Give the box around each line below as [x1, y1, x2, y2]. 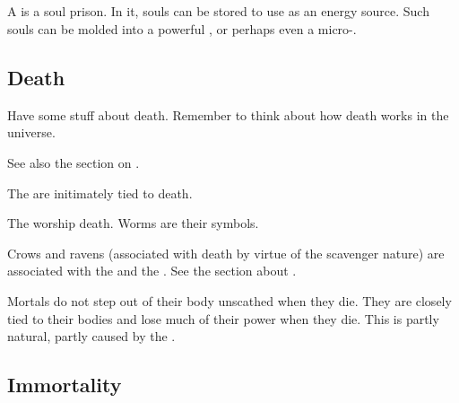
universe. [7, 123, 56, 142]
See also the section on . [7, 153, 140, 171]
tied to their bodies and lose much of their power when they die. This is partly [7, 309, 439, 328]
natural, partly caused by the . [7, 327, 176, 346]
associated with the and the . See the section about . [7, 261, 297, 280]
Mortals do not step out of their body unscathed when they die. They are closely [7, 291, 452, 310]
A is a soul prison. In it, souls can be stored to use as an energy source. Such [7, 2, 429, 21]
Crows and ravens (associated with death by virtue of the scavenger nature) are [7, 243, 445, 262]
